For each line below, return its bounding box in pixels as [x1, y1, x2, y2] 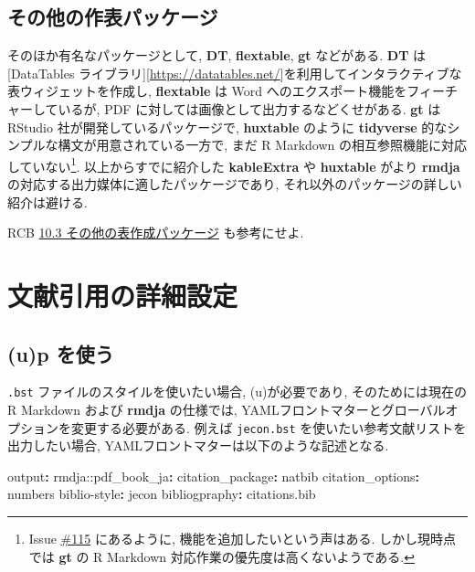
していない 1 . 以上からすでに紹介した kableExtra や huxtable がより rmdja [7, 154, 460, 175]
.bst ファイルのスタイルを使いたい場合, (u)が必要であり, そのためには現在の [7, 382, 467, 401]
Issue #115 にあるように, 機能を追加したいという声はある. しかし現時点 [28, 529, 456, 548]
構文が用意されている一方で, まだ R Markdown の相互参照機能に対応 [58, 135, 468, 154]
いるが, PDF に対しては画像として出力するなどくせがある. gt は [58, 99, 441, 118]
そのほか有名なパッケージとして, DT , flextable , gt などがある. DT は [7, 46, 427, 65]
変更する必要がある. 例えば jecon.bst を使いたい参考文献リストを [70, 418, 467, 437]
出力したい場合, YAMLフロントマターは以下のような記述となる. [7, 436, 389, 455]
